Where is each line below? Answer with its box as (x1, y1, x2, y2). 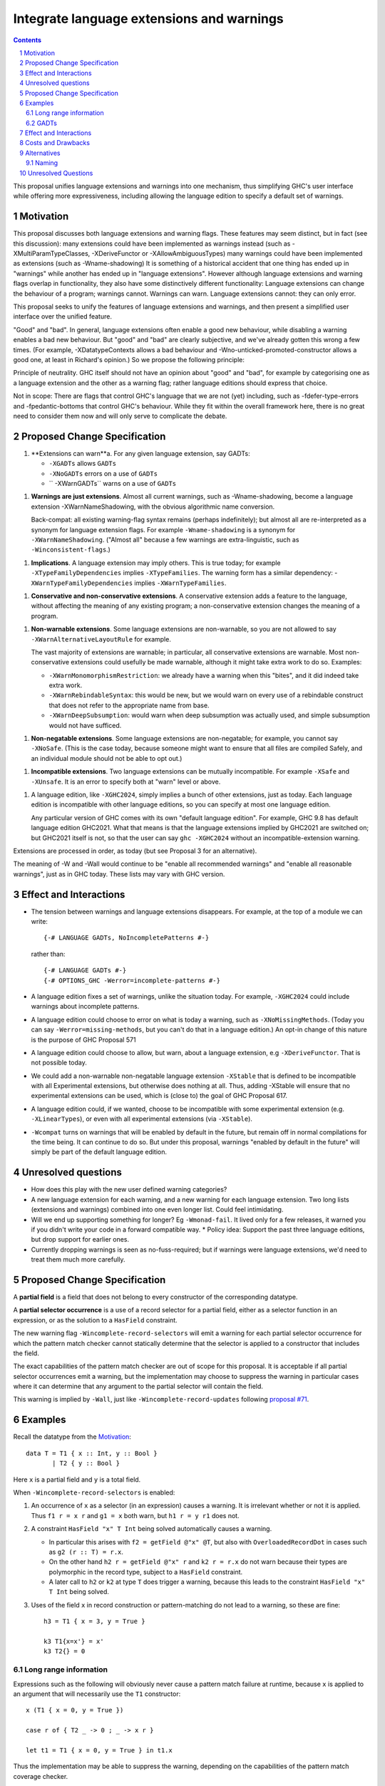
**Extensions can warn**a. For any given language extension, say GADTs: (31, 449, 250, 457)
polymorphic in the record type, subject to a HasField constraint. (48, 1567, 243, 1576)
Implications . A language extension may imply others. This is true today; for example (31, 558, 281, 567)
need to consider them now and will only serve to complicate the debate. (13, 411, 227, 420)
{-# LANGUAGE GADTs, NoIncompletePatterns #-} (43, 934, 210, 942)
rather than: (31, 949, 66, 958)
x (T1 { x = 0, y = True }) (26, 1706, 124, 1715)
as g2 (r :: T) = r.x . (48, 1547, 124, 1556)
